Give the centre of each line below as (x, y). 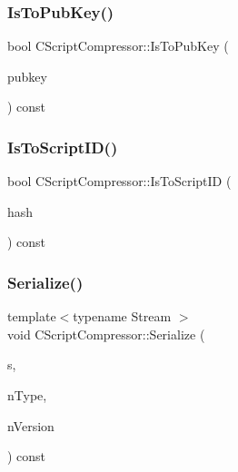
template (32, 316)
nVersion (31, 425)
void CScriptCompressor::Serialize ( (106, 334)
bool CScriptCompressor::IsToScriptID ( (119, 181)
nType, (27, 395)
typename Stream (122, 316)
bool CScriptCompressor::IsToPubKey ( (118, 46)
